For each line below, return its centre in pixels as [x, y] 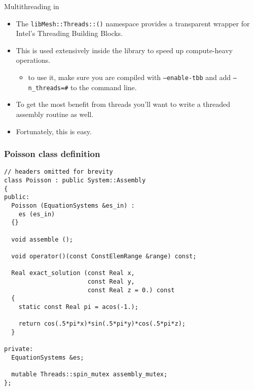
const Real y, [111, 281]
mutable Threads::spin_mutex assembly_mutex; [89, 375]
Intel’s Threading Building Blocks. [69, 33]
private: [19, 349]
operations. [33, 60]
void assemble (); [42, 239]
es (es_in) [37, 214]
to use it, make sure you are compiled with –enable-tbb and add [130, 77]
